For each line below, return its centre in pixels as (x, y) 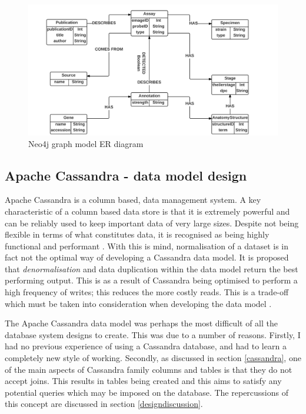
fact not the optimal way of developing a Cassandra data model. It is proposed (147, 257)
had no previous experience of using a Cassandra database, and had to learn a (146, 346)
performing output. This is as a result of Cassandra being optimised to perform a (151, 280)
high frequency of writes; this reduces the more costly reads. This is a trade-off (147, 292)
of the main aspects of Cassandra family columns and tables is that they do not (149, 369)
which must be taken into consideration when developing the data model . (138, 303)
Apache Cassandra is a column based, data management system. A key (133, 200)
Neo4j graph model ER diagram (86, 143)
